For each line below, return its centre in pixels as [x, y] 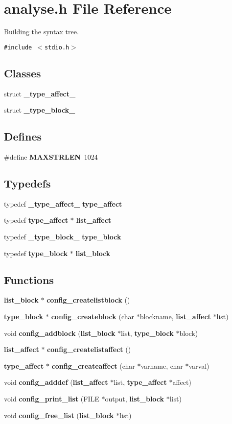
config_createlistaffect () [89, 349]
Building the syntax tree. [41, 32]
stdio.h [57, 47]
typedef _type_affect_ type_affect [63, 203]
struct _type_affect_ [40, 93]
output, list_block [135, 398]
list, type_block [147, 333]
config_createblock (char [93, 316]
